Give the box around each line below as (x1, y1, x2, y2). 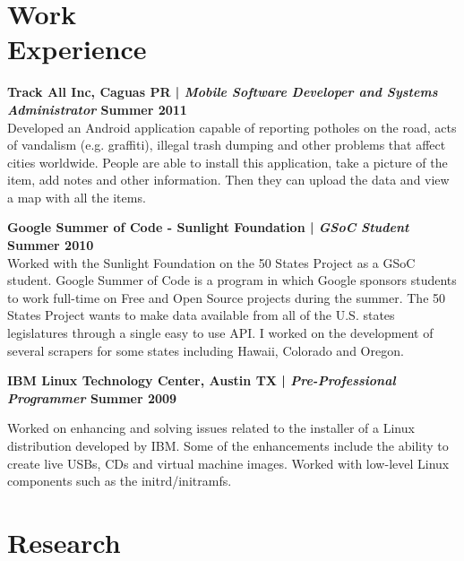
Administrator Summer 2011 (7, 99, 187, 118)
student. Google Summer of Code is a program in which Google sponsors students (7, 271, 457, 289)
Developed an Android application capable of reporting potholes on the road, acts (7, 117, 457, 136)
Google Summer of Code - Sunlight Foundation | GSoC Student (7, 218, 409, 237)
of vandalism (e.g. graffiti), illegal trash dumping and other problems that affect (7, 135, 446, 154)
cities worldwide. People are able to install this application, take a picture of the (7, 152, 448, 171)
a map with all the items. (7, 187, 146, 206)
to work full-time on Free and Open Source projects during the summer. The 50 (7, 288, 446, 306)
